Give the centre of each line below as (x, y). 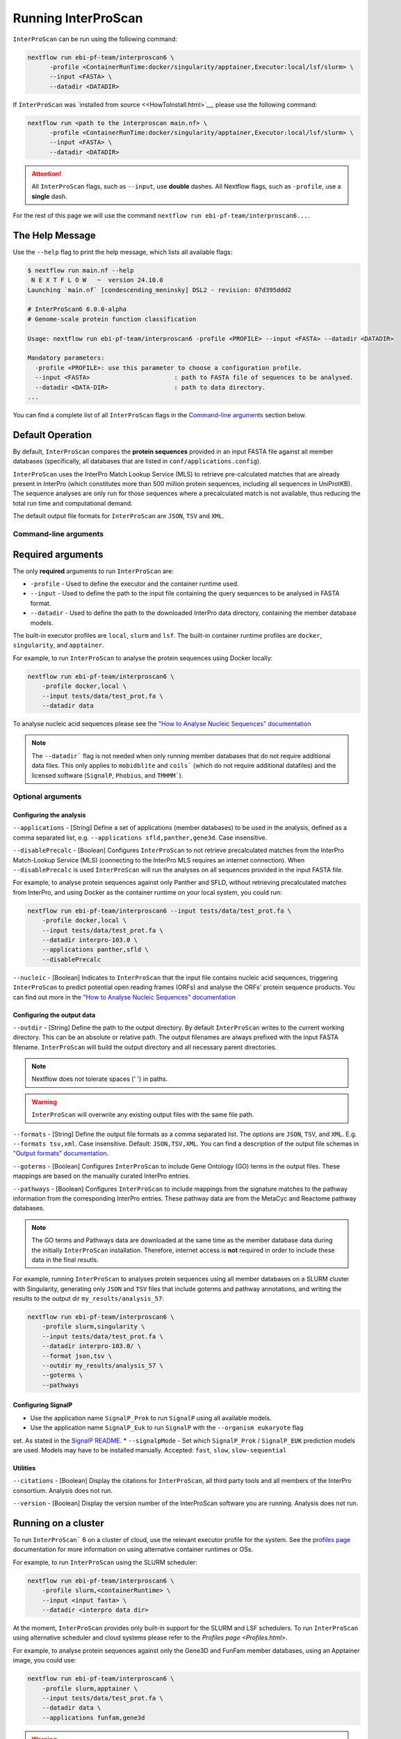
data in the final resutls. (65, 1260)
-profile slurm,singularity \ (93, 1327)
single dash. (49, 196)
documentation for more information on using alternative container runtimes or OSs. (133, 1549)
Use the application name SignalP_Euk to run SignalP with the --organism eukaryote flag (167, 1428)
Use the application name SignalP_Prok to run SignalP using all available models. (151, 1418)
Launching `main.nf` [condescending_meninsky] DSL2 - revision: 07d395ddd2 (159, 290)
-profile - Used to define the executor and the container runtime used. (134, 584)
